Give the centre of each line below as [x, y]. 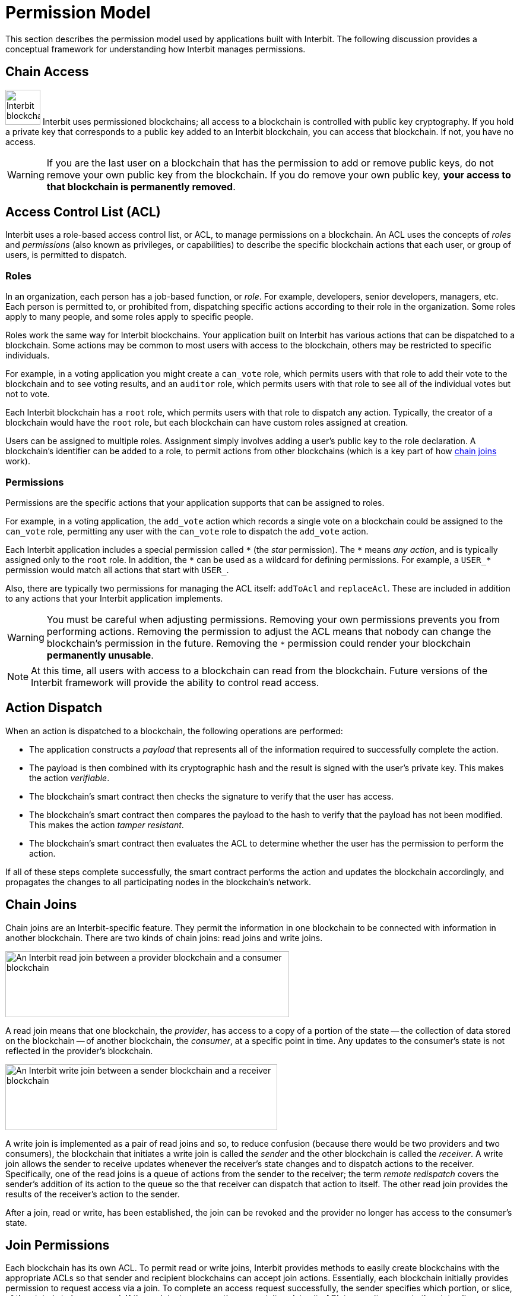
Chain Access [47, 72]
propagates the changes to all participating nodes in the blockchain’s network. [158, 882]
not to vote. [28, 394]
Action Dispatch [54, 708]
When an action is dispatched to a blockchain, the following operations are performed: [174, 731]
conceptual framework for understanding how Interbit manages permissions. [156, 49]
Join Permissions [58, 1245]
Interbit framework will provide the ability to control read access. [175, 682]
